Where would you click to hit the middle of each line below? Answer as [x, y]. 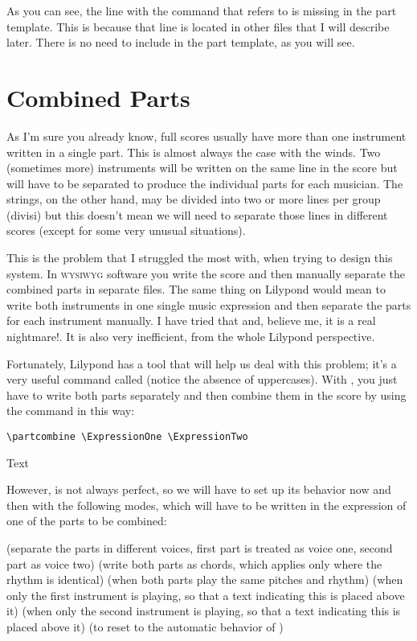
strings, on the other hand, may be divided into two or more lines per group [194, 199]
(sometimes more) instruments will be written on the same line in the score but [202, 168]
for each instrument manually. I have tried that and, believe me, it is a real [191, 320]
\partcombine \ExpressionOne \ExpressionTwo [127, 437]
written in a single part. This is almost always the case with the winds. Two [194, 152]
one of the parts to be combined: [87, 521]
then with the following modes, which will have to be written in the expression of [206, 505]
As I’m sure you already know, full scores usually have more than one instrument [206, 136]
